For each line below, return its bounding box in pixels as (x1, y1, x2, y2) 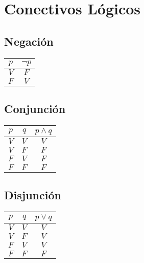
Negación (4, 33, 54, 49)
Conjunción (4, 100, 66, 116)
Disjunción (4, 187, 61, 203)
